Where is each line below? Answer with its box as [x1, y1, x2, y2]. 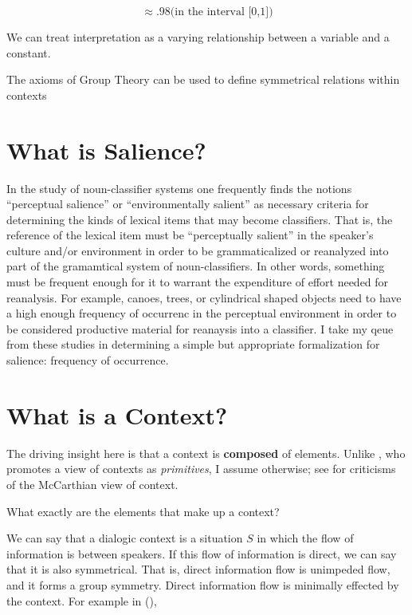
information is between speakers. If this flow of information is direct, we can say [6, 545, 397, 562]
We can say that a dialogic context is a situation [6, 530, 243, 546]
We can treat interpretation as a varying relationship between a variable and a [6, 29, 390, 45]
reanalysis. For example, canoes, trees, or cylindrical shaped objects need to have [6, 289, 402, 306]
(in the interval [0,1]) [170, 6, 273, 18]
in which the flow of [257, 530, 354, 546]
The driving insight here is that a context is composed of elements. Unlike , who [6, 444, 406, 461]
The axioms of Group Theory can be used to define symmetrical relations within [6, 71, 400, 88]
